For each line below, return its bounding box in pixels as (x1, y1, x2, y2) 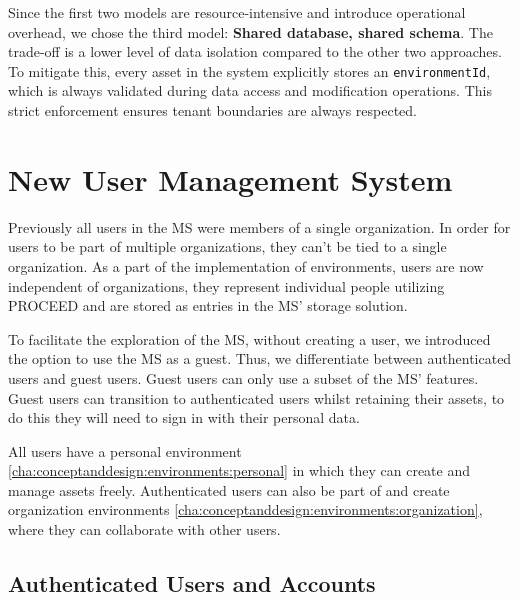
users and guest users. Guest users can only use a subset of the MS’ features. (8, 367, 479, 388)
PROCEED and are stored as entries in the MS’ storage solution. (8, 295, 408, 316)
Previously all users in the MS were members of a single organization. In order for (8, 216, 511, 237)
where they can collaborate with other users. (8, 519, 281, 540)
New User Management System (8, 158, 453, 199)
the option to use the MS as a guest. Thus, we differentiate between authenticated (8, 348, 512, 369)
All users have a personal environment (8, 440, 242, 461)
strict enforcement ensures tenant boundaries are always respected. (8, 100, 417, 121)
